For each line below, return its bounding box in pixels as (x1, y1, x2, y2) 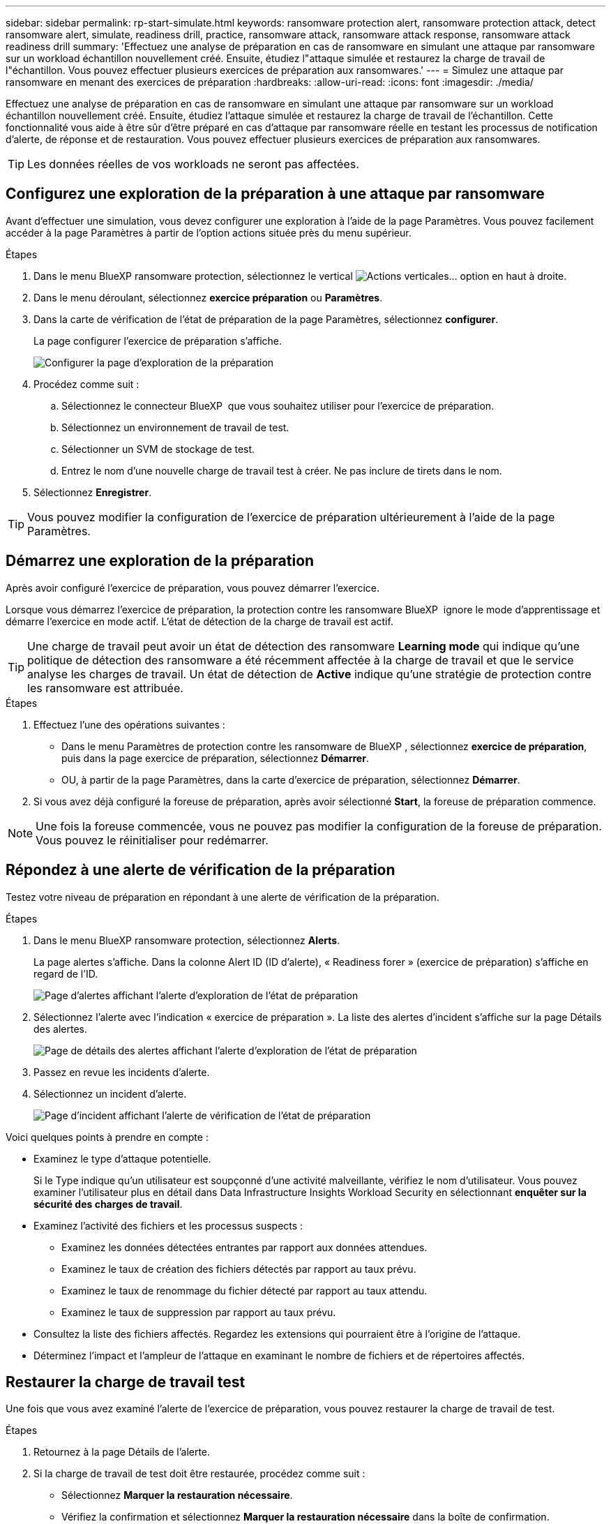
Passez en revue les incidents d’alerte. (33, 1066, 210, 1078)
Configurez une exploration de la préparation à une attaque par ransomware (6, 185, 545, 203)
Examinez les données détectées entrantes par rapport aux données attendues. (61, 1241, 428, 1253)
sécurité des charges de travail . (33, 1197, 183, 1210)
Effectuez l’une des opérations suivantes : (33, 718, 225, 731)
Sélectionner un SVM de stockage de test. (61, 442, 255, 455)
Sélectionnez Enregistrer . (33, 486, 152, 498)
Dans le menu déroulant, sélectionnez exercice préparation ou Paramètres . (33, 291, 383, 304)
